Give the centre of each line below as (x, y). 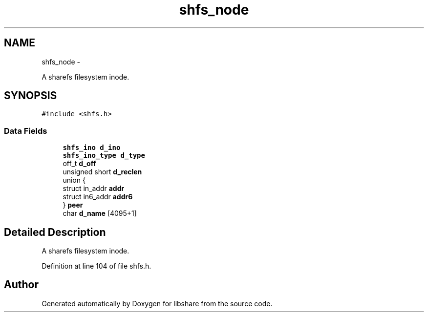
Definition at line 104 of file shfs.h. (96, 266)
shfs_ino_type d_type (104, 156)
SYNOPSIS (31, 96)
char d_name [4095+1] (100, 213)
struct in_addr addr (94, 189)
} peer (73, 205)
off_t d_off (79, 164)
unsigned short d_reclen (102, 172)
